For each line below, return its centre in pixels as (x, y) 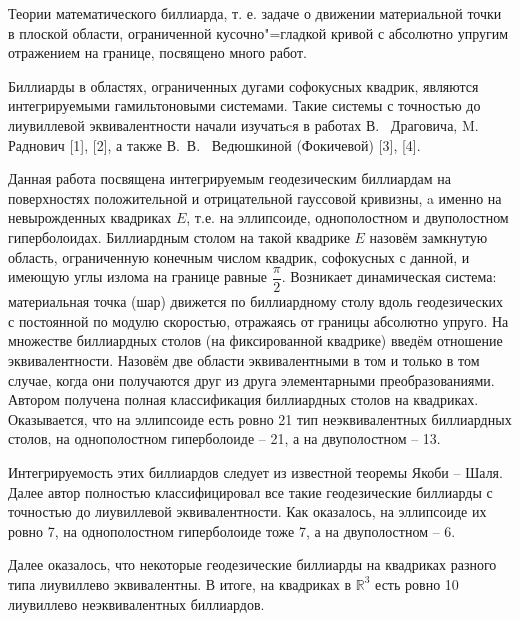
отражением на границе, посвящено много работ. (157, 52)
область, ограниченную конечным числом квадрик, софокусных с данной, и (239, 256)
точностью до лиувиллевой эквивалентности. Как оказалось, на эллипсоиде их (247, 511)
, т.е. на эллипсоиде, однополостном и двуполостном (347, 217)
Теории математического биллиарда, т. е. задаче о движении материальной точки (255, 13)
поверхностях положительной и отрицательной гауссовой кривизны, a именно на (255, 197)
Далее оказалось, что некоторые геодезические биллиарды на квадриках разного (252, 564)
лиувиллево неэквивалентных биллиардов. (136, 603)
